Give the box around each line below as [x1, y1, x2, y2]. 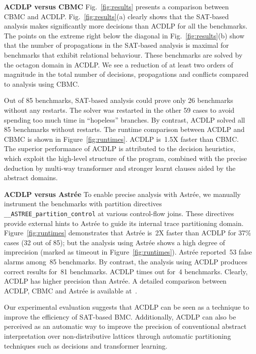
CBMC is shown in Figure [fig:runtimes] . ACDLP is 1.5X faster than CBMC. [4, 133, 239, 144]
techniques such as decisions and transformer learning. [4, 340, 167, 351]
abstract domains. [4, 172, 58, 183]
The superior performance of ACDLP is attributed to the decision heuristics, [4, 143, 235, 154]
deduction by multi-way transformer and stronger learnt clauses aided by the [4, 162, 236, 173]
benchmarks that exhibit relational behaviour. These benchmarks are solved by [4, 49, 243, 60]
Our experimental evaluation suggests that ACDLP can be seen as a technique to [4, 302, 250, 312]
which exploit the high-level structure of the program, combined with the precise [4, 153, 247, 163]
